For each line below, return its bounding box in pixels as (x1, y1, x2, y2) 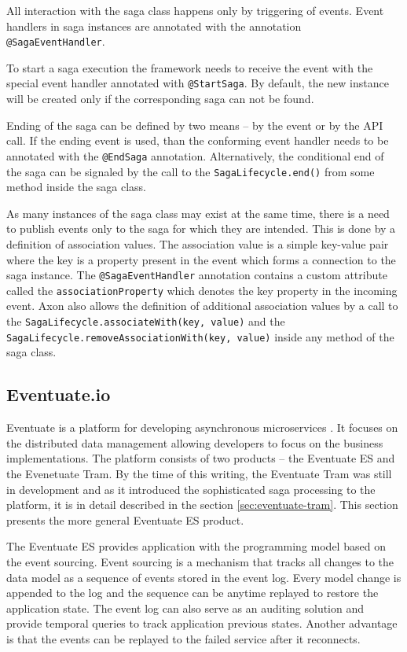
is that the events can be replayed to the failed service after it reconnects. (6, 630, 361, 646)
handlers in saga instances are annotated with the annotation (6, 17, 302, 34)
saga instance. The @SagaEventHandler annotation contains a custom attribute (6, 267, 387, 283)
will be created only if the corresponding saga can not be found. (6, 90, 314, 107)
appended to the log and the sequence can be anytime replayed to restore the (6, 584, 379, 601)
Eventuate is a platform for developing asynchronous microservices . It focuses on (6, 419, 398, 436)
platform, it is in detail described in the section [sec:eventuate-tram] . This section (6, 496, 398, 513)
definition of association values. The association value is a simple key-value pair (6, 235, 389, 252)
